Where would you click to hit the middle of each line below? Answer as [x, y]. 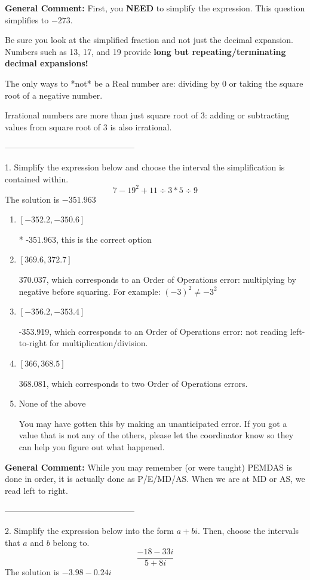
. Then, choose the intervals [248, 530]
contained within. [37, 178]
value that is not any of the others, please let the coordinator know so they [156, 435]
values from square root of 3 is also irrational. [88, 126]
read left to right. [36, 490]
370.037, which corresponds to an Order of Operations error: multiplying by [157, 279]
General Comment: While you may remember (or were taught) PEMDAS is [149, 467]
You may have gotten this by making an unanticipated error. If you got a [153, 423]
